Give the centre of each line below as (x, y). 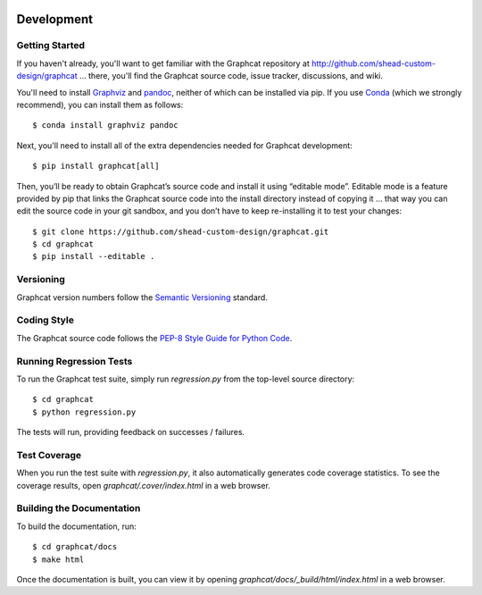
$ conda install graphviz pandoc (105, 126)
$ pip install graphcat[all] (96, 166)
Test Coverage (49, 455)
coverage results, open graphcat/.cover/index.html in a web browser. (144, 485)
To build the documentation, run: (77, 526)
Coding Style (46, 320)
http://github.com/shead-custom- (374, 63)
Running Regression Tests (75, 361)
